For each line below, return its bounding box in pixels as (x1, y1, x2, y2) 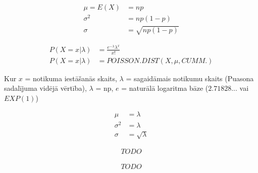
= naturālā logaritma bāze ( (121, 83, 209, 93)
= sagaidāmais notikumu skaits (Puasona (126, 73, 254, 83)
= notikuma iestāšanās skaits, (25, 73, 117, 83)
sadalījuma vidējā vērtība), (4, 83, 87, 93)
